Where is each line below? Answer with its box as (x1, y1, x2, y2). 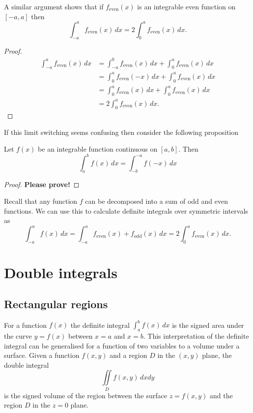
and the (209, 390, 233, 400)
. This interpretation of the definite (143, 331, 249, 341)
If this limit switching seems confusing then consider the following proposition (4, 127, 239, 137)
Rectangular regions (4, 296, 108, 311)
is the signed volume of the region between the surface (4, 390, 167, 400)
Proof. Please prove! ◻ (4, 179, 80, 190)
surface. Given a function (4, 350, 80, 360)
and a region (110, 350, 147, 360)
